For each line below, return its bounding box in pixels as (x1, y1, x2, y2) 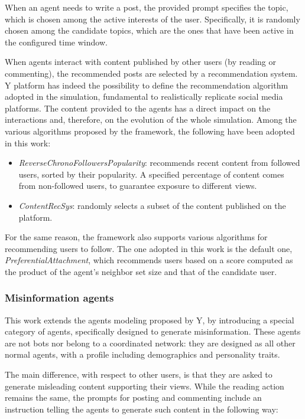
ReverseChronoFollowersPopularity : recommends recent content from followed (18, 156, 300, 169)
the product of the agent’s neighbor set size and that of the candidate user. (5, 265, 277, 277)
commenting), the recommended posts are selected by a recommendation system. (5, 67, 298, 79)
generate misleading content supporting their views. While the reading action (5, 379, 284, 392)
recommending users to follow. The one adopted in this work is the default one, (5, 242, 293, 254)
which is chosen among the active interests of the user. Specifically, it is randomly (5, 12, 300, 25)
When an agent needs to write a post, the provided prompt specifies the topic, (5, 1, 288, 13)
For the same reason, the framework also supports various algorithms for (5, 231, 268, 243)
